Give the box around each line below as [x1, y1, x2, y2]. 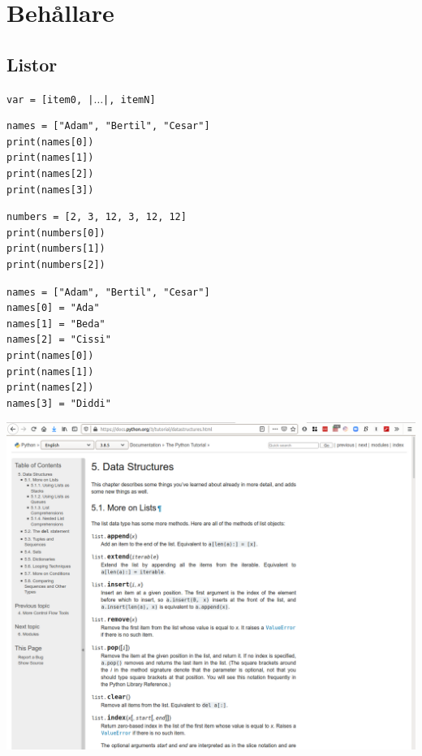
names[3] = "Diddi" [6, 397, 111, 409]
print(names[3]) [6, 184, 94, 196]
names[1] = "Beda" [6, 318, 105, 330]
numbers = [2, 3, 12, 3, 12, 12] [6, 211, 187, 223]
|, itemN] [103, 93, 156, 106]
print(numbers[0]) [6, 227, 105, 239]
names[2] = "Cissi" [6, 334, 111, 346]
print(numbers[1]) [6, 243, 105, 255]
